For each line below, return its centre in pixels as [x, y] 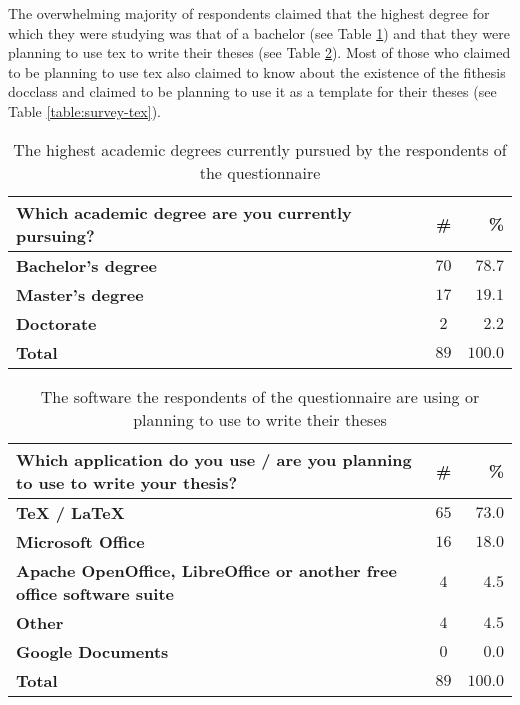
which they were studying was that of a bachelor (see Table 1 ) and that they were [259, 32]
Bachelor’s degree [87, 265]
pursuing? [55, 235]
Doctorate [56, 323]
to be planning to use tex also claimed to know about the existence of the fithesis [257, 71]
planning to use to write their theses [260, 419]
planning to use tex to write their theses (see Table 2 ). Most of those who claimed [259, 52]
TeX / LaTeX [70, 512]
